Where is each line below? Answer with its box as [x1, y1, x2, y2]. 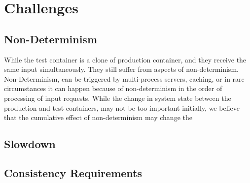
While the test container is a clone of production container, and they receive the [4, 54, 247, 64]
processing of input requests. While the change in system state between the [4, 92, 231, 103]
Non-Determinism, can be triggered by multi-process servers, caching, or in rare [4, 73, 245, 84]
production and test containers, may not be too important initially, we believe [4, 102, 240, 113]
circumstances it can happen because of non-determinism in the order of [4, 83, 222, 93]
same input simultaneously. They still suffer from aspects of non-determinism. [4, 64, 239, 74]
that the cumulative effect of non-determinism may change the [4, 112, 192, 122]
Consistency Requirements [4, 165, 143, 180]
